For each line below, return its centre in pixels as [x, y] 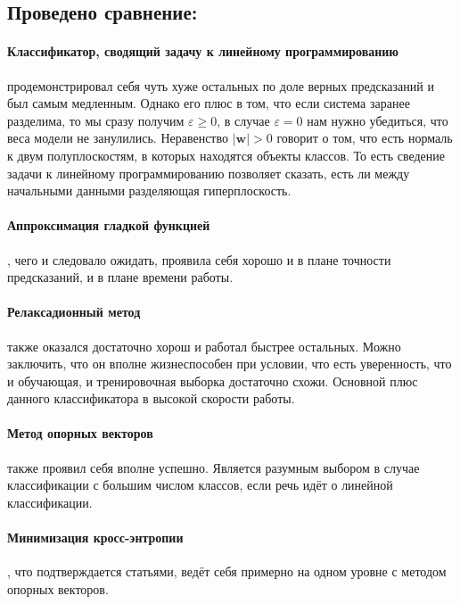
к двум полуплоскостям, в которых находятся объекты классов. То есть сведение [226, 155]
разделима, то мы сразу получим [96, 120]
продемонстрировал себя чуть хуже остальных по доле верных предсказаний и [221, 85]
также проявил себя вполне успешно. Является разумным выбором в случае [214, 467]
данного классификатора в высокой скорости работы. [151, 398]
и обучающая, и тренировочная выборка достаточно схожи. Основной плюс [213, 381]
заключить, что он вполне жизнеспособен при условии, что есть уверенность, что [230, 364]
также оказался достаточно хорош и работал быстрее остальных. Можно [204, 346]
